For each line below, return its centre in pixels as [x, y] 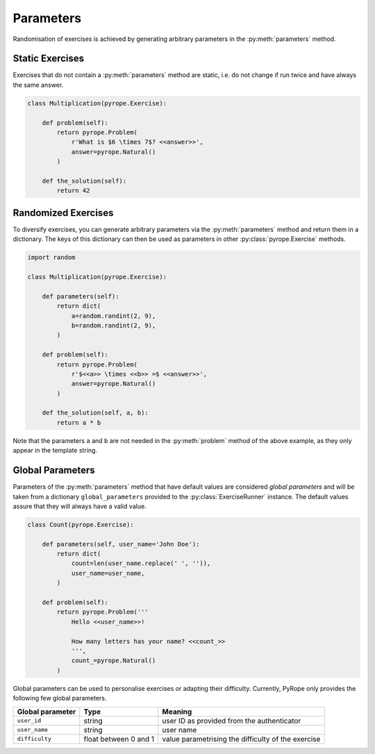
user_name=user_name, [108, 573]
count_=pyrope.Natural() [114, 661]
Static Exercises [49, 59]
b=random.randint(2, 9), [114, 325]
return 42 [73, 191]
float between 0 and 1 [119, 739]
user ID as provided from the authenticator [232, 721]
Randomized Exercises [63, 213]
